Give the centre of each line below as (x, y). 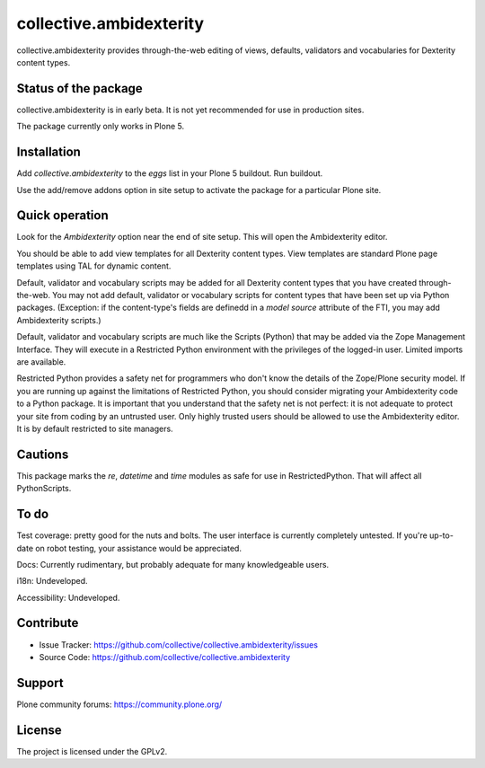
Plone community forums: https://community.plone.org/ (119, 704)
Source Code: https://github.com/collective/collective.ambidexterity (165, 657)
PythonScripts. (44, 489)
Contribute (48, 623)
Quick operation (63, 216)
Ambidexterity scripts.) (59, 320)
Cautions (43, 454)
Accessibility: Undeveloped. (68, 597)
